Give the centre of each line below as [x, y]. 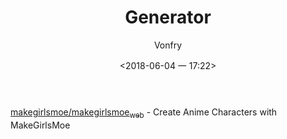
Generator [168, 17]
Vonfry [168, 45]
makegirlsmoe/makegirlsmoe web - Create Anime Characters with [144, 113]
